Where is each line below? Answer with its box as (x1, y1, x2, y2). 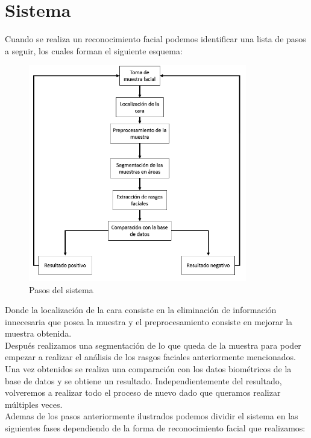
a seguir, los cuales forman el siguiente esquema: (5, 44, 183, 57)
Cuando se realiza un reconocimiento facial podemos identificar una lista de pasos (5, 33, 306, 45)
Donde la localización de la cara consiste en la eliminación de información (5, 303, 277, 316)
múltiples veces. (5, 398, 63, 410)
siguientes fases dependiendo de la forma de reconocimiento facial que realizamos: (5, 422, 306, 434)
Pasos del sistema (29, 283, 93, 296)
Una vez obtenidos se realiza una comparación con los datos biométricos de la (5, 363, 292, 375)
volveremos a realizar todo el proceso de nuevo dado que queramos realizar (5, 386, 281, 399)
